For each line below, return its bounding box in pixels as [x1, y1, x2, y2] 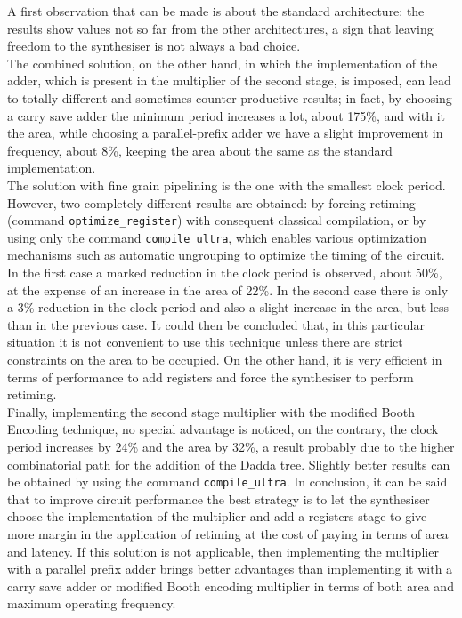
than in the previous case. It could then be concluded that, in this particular [7, 315, 425, 333]
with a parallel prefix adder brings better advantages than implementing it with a [7, 559, 453, 578]
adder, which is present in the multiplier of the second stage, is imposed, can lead [7, 71, 451, 90]
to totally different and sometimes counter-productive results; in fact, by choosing [7, 88, 452, 107]
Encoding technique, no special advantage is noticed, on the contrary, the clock [7, 420, 439, 438]
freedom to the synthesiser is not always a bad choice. [7, 36, 301, 55]
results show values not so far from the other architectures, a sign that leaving [7, 19, 434, 37]
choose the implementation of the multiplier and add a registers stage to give [7, 507, 427, 526]
